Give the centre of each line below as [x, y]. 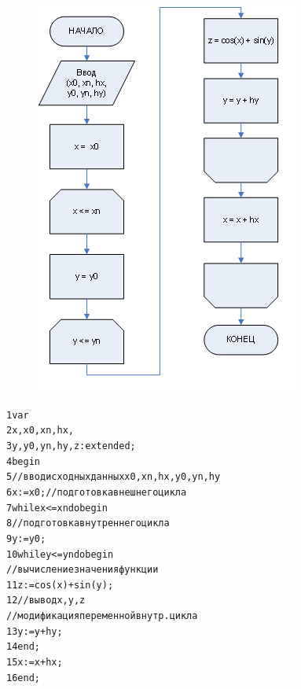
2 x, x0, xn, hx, [40, 431]
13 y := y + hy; [35, 631]
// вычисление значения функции [83, 570]
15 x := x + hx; [35, 663]
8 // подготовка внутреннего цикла [88, 523]
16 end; [23, 678]
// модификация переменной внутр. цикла [102, 616]
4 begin [23, 461]
